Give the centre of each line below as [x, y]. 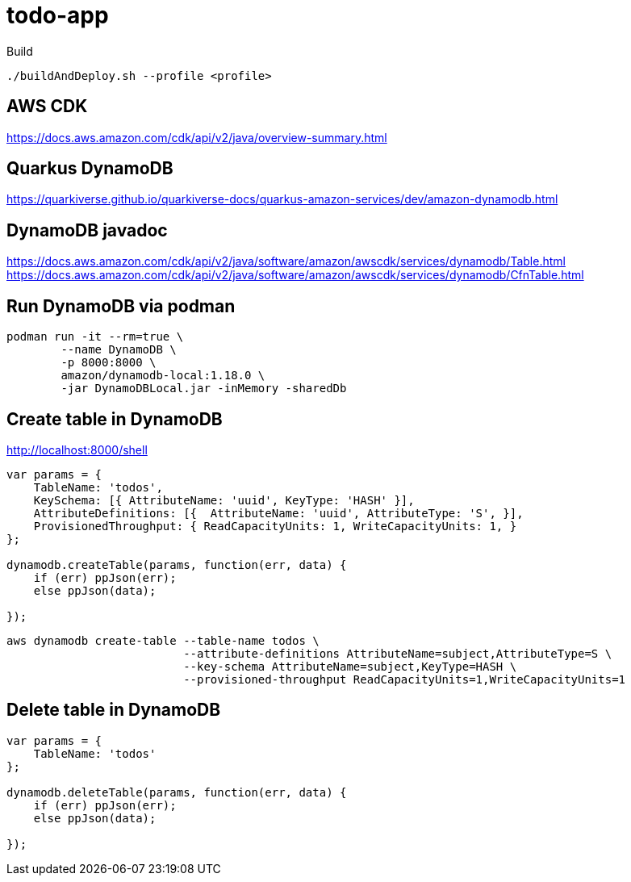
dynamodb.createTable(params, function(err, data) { [177, 564]
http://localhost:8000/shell [77, 449]
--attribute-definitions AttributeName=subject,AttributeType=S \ [398, 653]
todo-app [58, 15]
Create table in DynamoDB [115, 419]
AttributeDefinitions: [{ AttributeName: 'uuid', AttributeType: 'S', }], [278, 513]
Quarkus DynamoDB [90, 169]
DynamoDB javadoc [87, 230]
